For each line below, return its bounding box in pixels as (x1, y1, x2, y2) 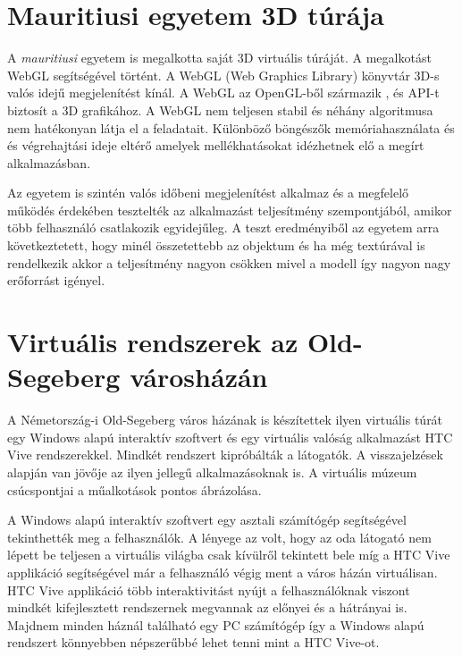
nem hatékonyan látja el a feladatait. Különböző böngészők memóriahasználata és (7, 118, 455, 137)
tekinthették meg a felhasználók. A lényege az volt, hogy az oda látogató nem (7, 527, 432, 546)
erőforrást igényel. (7, 271, 105, 290)
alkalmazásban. (7, 153, 91, 172)
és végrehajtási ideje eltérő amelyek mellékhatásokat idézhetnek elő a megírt (7, 136, 424, 155)
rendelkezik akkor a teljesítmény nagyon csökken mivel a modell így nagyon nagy (7, 253, 451, 272)
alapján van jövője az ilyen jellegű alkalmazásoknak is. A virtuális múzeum (7, 462, 417, 481)
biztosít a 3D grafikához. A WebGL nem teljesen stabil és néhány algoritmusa (7, 100, 433, 119)
